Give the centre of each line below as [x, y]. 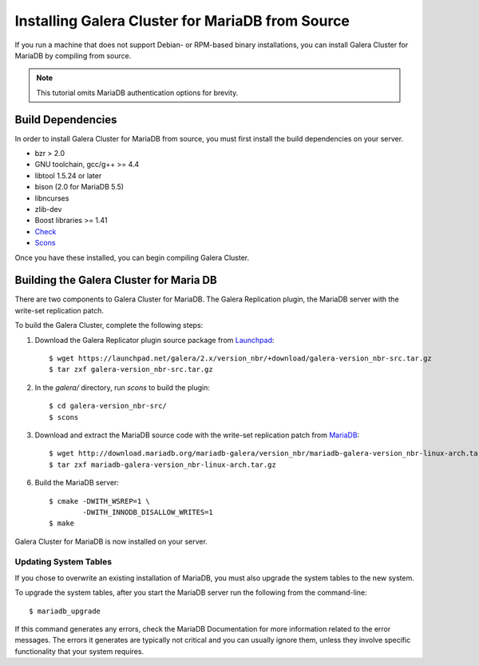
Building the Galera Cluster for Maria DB [116, 280]
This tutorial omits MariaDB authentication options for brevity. [137, 93]
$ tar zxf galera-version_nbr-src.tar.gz [131, 369]
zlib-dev [48, 209]
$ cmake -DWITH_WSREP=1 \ [100, 501]
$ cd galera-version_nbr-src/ [108, 406]
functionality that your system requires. [79, 651]
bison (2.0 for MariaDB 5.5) [79, 187]
